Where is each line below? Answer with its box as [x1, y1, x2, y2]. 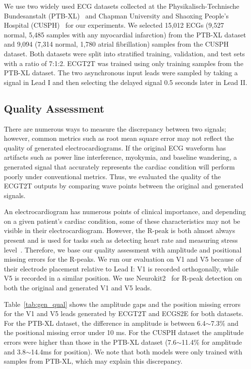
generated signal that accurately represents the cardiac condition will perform [4, 161, 235, 171]
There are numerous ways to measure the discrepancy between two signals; [4, 123, 226, 134]
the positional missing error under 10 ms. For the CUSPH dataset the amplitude [4, 327, 244, 337]
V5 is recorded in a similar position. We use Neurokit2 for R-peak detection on [4, 273, 242, 283]
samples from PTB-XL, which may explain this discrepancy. [4, 356, 183, 366]
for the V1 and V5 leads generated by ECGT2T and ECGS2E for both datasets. [4, 308, 244, 319]
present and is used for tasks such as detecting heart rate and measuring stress [4, 235, 238, 245]
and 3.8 [4, 346, 26, 356]
